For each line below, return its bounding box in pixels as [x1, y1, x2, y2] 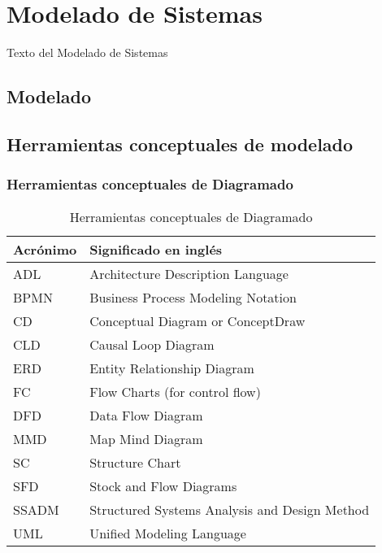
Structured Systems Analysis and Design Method [89, 499, 370, 519]
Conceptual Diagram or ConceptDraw [89, 311, 306, 330]
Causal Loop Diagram [89, 334, 215, 354]
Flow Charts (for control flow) [89, 381, 261, 401]
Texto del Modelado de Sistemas [7, 44, 168, 61]
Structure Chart [89, 452, 181, 472]
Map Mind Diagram [89, 429, 203, 448]
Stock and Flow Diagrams [89, 476, 237, 495]
